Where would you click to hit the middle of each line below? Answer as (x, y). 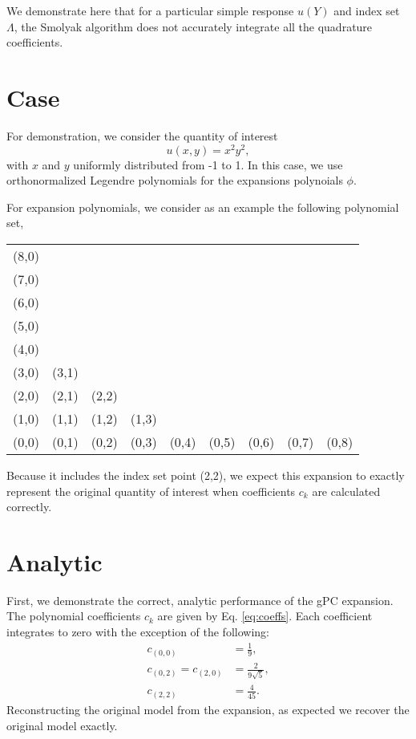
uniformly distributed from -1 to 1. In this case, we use (208, 164)
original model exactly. (62, 725)
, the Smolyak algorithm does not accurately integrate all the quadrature (193, 26)
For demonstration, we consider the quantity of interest (142, 135)
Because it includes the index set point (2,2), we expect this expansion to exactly (206, 475)
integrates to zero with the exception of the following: (138, 632)
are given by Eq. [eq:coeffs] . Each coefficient (265, 616)
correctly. (29, 507)
